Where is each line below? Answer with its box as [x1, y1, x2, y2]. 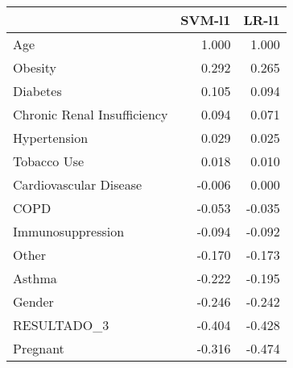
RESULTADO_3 [13, 316, 109, 334]
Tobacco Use [13, 152, 85, 170]
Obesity [13, 58, 56, 77]
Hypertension [13, 128, 89, 147]
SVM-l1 [180, 10, 231, 29]
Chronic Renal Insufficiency [13, 105, 168, 123]
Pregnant [13, 339, 64, 358]
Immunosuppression [13, 222, 125, 240]
